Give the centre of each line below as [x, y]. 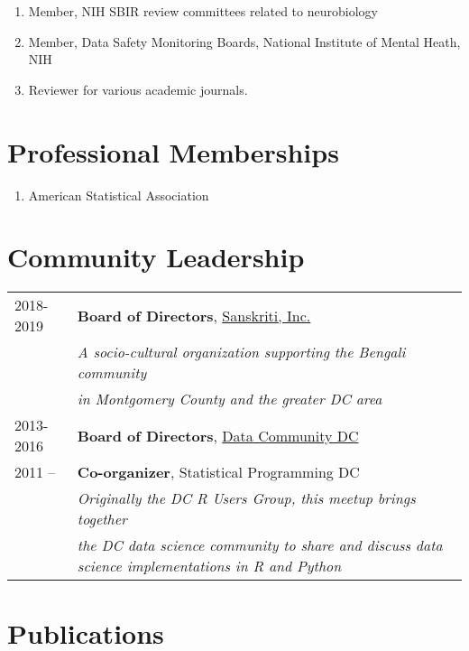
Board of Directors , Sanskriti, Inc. [194, 315]
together [102, 519]
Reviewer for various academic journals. [138, 89]
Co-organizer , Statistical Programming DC [218, 472]
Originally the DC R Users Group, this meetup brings [246, 498]
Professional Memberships [173, 151]
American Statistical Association [119, 195]
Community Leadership [156, 257]
